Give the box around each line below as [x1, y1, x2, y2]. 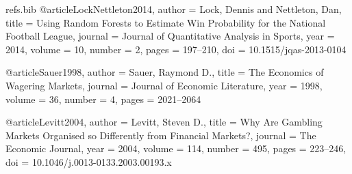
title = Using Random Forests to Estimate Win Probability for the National [5, 15, 326, 29]
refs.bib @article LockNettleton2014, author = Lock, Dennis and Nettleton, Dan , [5, 2, 342, 16]
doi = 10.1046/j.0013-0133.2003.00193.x [5, 154, 172, 169]
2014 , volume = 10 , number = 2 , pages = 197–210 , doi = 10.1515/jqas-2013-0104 [5, 42, 347, 56]
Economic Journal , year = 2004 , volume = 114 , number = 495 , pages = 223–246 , [5, 141, 347, 156]
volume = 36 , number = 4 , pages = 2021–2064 [5, 91, 201, 106]
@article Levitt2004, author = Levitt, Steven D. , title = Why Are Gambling [5, 115, 323, 129]
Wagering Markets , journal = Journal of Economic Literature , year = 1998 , [5, 78, 323, 92]
